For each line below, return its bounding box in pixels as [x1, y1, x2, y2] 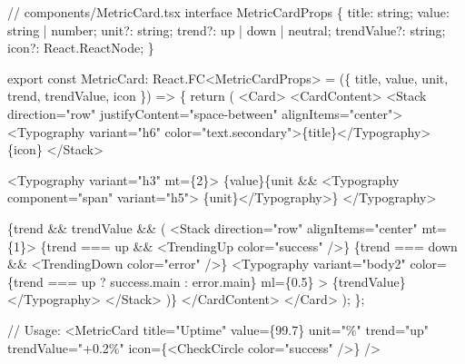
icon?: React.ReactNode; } [7, 38, 154, 57]
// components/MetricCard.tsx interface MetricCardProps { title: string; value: [7, 3, 450, 21]
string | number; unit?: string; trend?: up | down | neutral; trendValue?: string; [7, 20, 446, 39]
